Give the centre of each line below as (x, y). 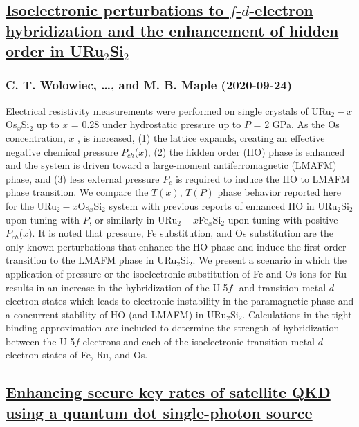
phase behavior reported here (279, 192)
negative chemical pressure (62, 151)
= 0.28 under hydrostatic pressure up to (156, 124)
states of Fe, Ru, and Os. (95, 355)
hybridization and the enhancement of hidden (172, 30)
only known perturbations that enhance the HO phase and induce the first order (176, 246)
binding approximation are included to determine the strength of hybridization (173, 328)
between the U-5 (40, 341)
